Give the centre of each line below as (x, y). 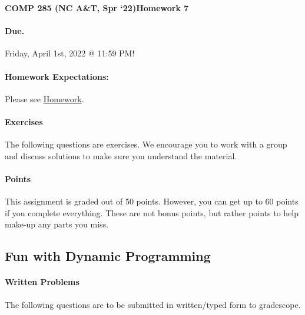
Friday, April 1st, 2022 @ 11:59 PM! (70, 53)
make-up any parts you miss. (57, 224)
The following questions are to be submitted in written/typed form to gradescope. (153, 304)
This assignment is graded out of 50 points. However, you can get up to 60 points (152, 201)
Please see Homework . (44, 98)
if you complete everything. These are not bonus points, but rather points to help (152, 212)
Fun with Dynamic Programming (108, 256)
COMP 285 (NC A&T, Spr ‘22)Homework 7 (97, 8)
